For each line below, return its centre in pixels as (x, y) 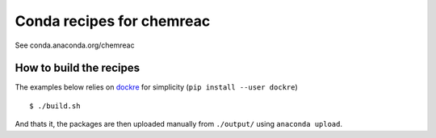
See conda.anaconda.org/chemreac (75, 45)
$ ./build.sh (55, 106)
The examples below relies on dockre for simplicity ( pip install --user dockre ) (156, 87)
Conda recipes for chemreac (113, 21)
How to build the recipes (78, 68)
